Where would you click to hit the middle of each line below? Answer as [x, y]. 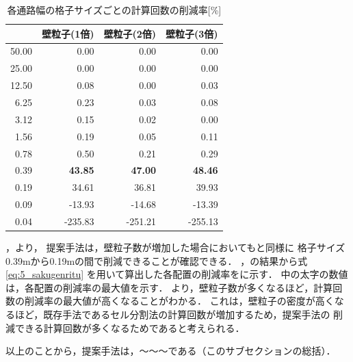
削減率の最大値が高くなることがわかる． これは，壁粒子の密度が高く [179, 301]
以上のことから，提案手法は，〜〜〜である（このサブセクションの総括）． [171, 351]
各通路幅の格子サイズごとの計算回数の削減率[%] [114, 10]
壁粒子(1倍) [68, 33]
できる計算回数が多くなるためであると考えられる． [130, 327]
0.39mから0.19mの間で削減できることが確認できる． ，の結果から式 [157, 260]
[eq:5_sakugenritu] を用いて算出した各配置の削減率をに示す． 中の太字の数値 [177, 274]
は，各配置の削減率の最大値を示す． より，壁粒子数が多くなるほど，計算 [169, 287]
